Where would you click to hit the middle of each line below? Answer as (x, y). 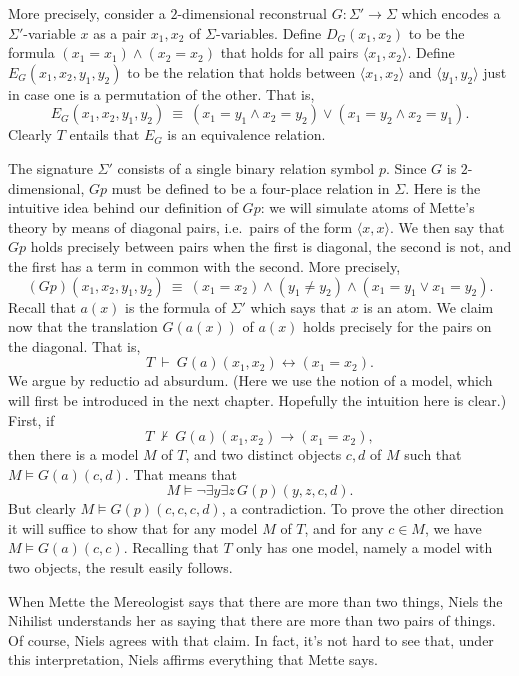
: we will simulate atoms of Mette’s (367, 207)
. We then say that (447, 226)
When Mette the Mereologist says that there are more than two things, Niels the (255, 600)
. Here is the (443, 187)
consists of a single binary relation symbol (246, 167)
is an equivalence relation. (246, 134)
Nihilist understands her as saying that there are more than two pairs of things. (252, 620)
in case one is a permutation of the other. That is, (161, 93)
